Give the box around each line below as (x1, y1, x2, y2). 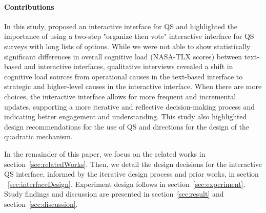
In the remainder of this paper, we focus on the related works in (4, 148, 206, 159)
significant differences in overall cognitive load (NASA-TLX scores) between (4, 51, 242, 61)
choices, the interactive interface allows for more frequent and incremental (4, 91, 236, 101)
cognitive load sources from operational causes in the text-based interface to (4, 71, 243, 81)
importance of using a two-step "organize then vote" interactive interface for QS (4, 31, 254, 41)
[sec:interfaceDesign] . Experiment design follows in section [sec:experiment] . (8, 178, 245, 189)
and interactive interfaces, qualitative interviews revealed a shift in (24, 61, 233, 72)
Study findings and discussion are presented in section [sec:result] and (4, 188, 224, 199)
